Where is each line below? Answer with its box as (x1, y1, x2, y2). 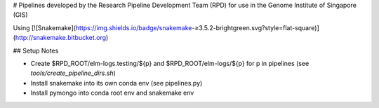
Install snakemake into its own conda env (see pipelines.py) (30, 79, 203, 87)
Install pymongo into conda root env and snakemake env (30, 88, 194, 97)
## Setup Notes (13, 46, 59, 55)
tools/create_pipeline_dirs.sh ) (30, 69, 116, 77)
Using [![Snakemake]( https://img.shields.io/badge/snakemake (13, 23, 192, 32)
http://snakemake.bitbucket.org (15, 34, 107, 42)
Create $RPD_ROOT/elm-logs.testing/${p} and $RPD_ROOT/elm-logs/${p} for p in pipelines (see (30, 59, 310, 67)
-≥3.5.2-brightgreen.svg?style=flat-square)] (192, 23, 319, 32)
